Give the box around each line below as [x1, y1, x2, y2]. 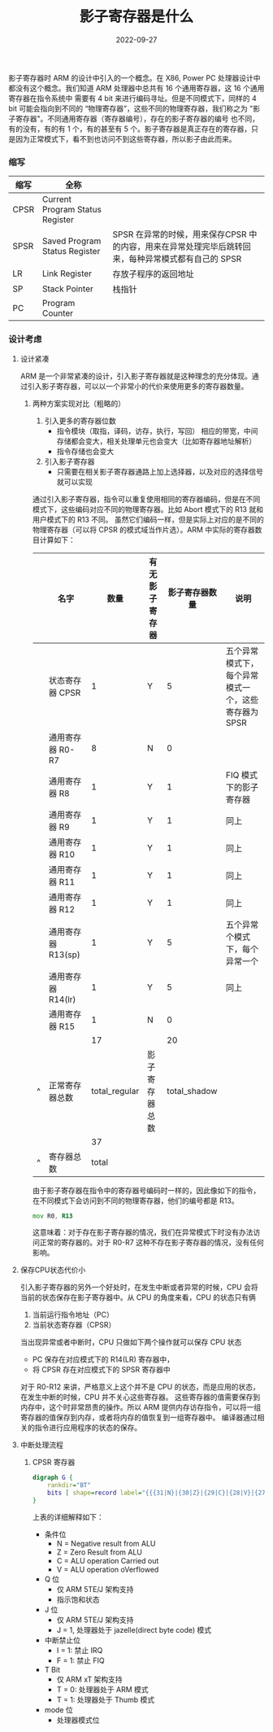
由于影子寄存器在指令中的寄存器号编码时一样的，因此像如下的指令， [32, 1185, 261, 1195]
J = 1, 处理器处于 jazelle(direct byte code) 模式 [56, 1625, 212, 1634]
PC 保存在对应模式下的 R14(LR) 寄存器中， [32, 1354, 175, 1364]
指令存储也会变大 [56, 446, 115, 456]
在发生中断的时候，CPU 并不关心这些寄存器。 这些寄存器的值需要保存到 [19, 1393, 261, 1402]
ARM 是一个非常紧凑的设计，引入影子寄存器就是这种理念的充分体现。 [19, 371, 253, 381]
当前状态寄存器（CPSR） [32, 1320, 116, 1330]
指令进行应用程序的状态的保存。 [34, 1423, 142, 1432]
